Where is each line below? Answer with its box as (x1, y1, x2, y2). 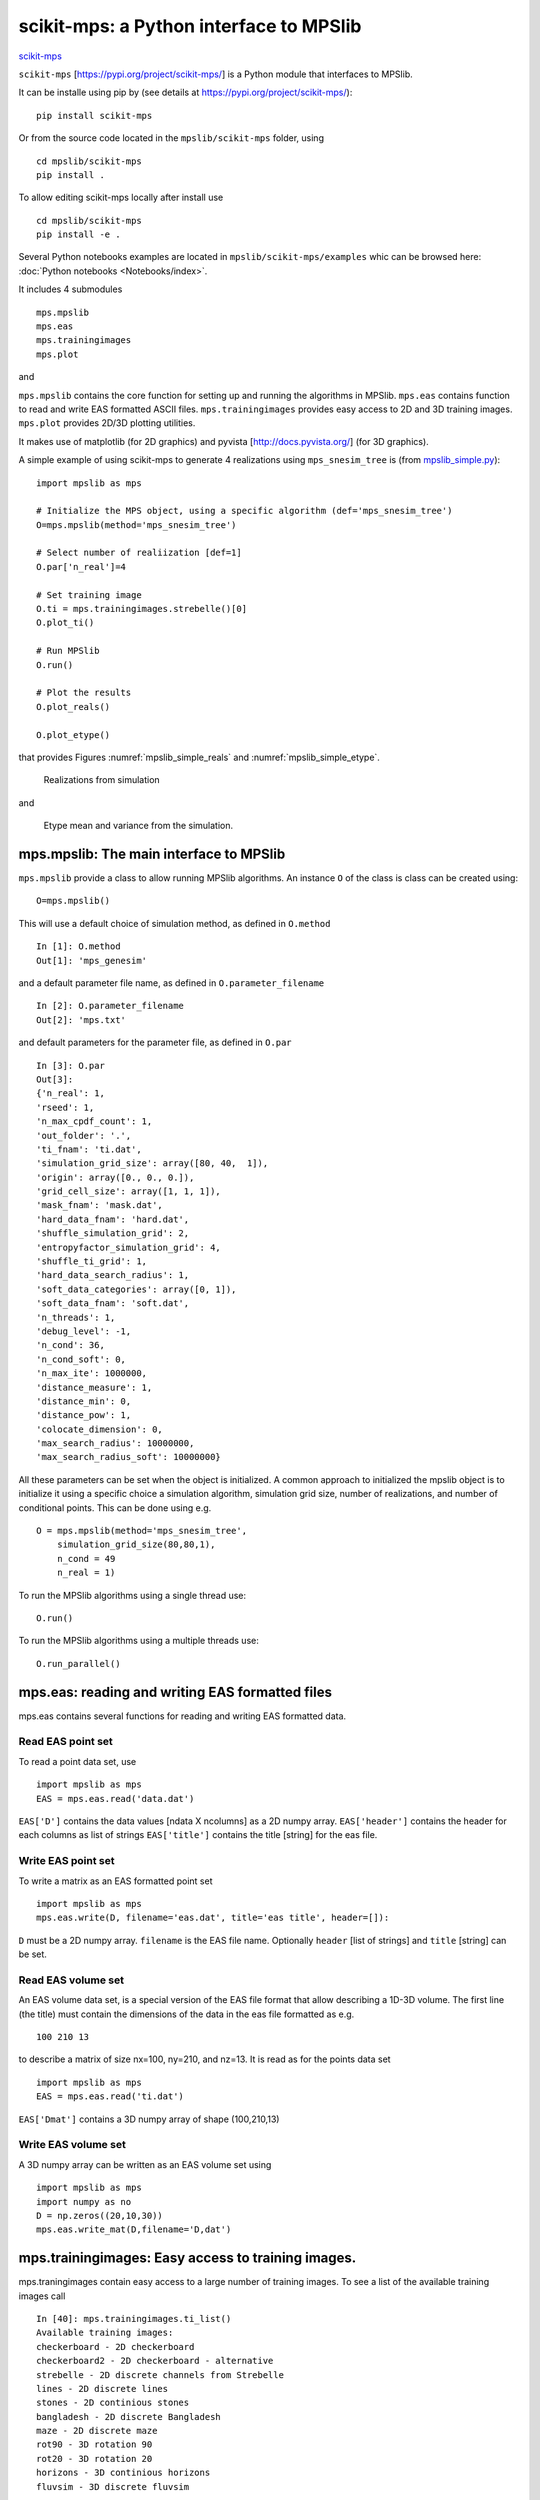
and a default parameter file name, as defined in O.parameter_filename (18, 976, 325, 989)
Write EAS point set (18, 1854, 115, 1868)
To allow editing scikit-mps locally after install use (18, 191, 224, 204)
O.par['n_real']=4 (36, 561, 127, 572)
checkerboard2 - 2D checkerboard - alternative (36, 2355, 274, 2367)
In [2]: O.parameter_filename (36, 1000, 185, 1012)
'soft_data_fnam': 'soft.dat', (36, 1298, 190, 1309)
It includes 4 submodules (18, 283, 123, 295)
